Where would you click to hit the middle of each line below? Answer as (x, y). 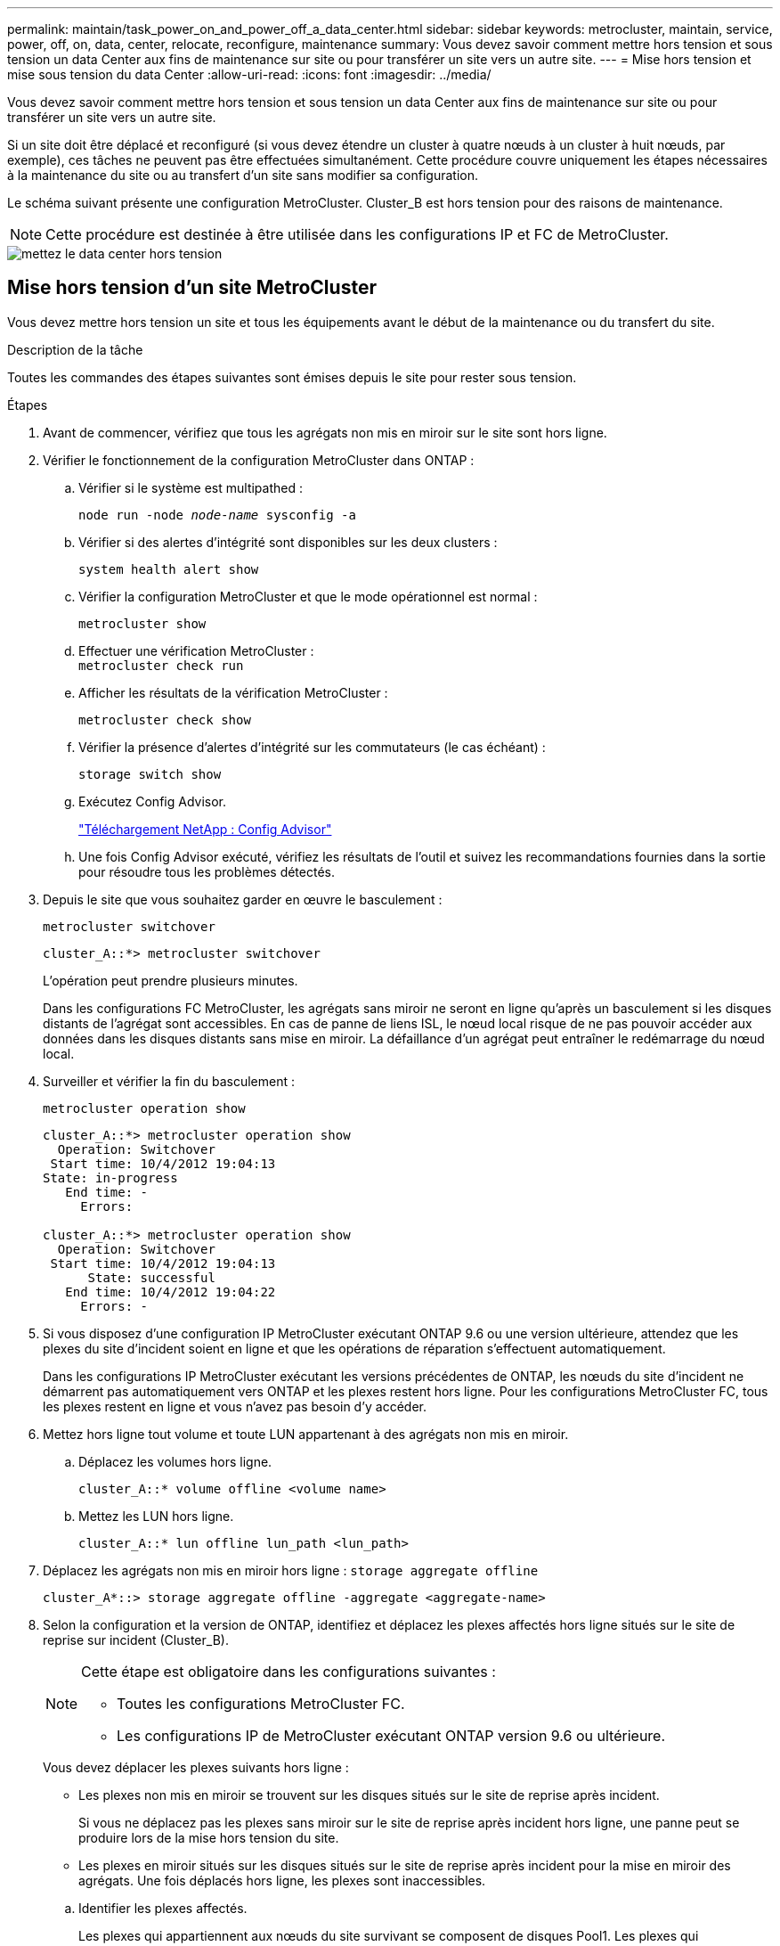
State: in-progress (110, 1177)
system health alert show (169, 569)
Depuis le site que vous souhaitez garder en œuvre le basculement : (243, 899)
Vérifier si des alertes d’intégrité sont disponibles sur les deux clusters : (288, 542)
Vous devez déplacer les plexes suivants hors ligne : (196, 1767)
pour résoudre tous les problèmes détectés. (207, 871)
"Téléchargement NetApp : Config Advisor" (205, 829)
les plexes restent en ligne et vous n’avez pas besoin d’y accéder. (235, 1406)
